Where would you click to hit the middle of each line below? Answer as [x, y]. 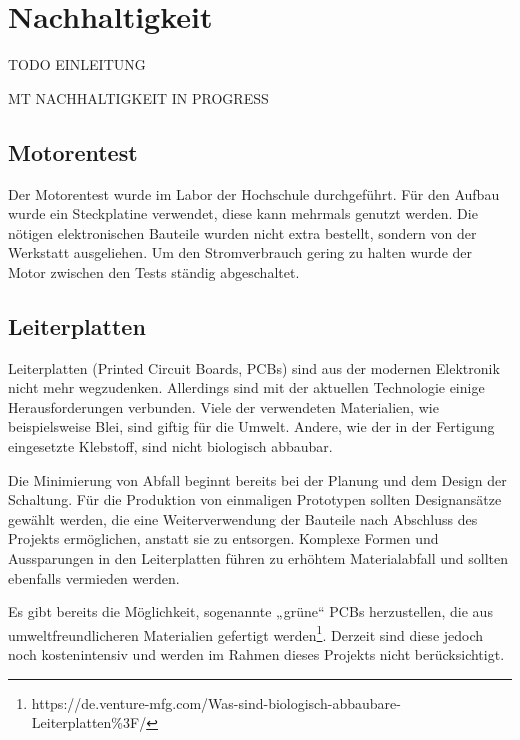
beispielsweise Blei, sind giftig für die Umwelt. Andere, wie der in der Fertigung [251, 426]
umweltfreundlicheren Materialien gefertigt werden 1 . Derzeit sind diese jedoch [246, 633]
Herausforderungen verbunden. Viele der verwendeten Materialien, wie [223, 406]
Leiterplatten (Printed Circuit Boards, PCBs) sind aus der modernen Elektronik [254, 367]
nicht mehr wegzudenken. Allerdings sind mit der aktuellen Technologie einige [246, 387]
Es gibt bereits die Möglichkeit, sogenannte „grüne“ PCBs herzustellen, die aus [250, 611]
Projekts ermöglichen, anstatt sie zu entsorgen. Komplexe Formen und [223, 538]
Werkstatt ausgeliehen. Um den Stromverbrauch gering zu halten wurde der [240, 252]
